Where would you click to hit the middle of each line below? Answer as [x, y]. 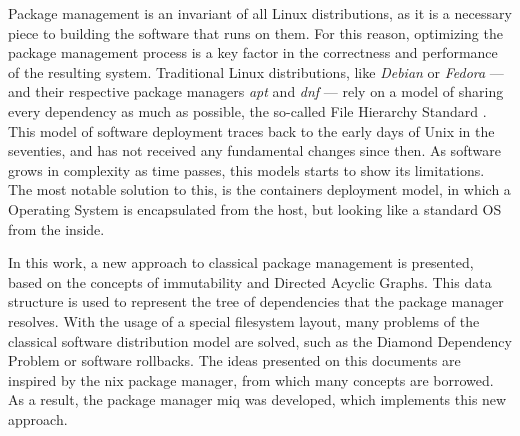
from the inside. [56, 228]
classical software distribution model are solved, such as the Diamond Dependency [260, 340]
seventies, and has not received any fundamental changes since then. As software [254, 150]
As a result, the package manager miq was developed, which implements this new [257, 399]
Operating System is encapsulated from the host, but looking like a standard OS [255, 208]
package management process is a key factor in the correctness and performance [253, 52]
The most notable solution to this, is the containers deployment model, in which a [259, 189]
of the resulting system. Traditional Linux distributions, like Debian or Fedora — [256, 71]
